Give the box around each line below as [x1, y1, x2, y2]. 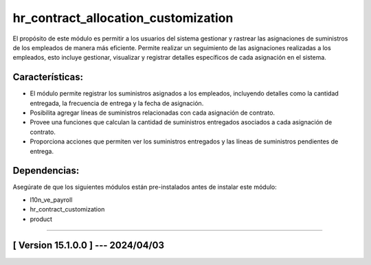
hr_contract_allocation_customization [12, 10, 234, 25]
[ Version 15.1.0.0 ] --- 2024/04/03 [12, 240, 165, 251]
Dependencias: [12, 165, 80, 176]
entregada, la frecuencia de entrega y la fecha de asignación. [30, 99, 204, 107]
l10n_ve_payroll [30, 196, 73, 204]
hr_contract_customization [30, 205, 105, 214]
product [30, 215, 53, 223]
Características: [12, 71, 84, 83]
